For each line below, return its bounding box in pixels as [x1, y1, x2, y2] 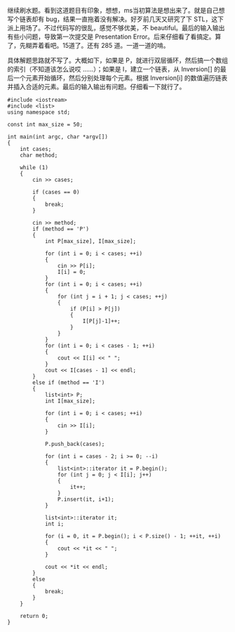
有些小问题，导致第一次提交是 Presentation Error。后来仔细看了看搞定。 [7, 32, 215, 41]
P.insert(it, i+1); [57, 496, 114, 503]
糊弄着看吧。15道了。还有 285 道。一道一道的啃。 [25, 41, 170, 49]
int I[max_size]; [44, 397, 96, 404]
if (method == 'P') [32, 225, 90, 232]
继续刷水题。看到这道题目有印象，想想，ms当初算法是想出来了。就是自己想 [7, 6, 225, 14]
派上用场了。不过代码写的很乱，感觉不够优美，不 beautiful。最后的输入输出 [7, 24, 225, 32]
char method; [20, 152, 58, 159]
